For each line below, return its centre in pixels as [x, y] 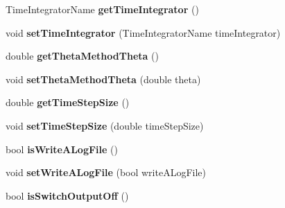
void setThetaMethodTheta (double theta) [103, 79]
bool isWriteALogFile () [62, 149]
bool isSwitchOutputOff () [67, 195]
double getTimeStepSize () [68, 102]
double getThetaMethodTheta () [82, 56]
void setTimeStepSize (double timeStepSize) [105, 125]
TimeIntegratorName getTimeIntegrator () [102, 9]
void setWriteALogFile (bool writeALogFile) [106, 172]
